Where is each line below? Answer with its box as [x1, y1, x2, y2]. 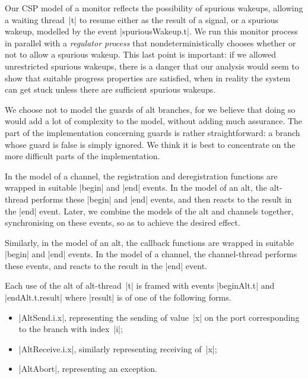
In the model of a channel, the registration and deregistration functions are [5, 169, 278, 182]
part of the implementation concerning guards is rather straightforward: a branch [5, 126, 300, 138]
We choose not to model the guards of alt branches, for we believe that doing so [5, 103, 296, 115]
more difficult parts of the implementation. [5, 150, 160, 162]
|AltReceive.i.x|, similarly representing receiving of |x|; [18, 342, 217, 355]
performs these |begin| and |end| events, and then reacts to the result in [31, 192, 292, 205]
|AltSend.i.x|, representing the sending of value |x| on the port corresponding [18, 311, 300, 323]
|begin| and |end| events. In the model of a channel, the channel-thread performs [5, 248, 297, 260]
